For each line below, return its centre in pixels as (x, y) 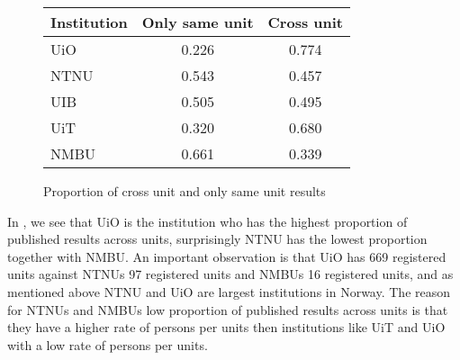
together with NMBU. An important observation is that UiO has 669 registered (227, 256)
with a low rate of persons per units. (108, 344)
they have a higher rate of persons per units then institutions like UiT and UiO (226, 327)
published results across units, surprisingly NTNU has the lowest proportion (217, 239)
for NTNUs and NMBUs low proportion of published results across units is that (228, 309)
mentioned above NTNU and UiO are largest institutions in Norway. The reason (229, 291)
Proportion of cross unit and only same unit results (185, 191)
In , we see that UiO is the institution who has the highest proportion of (207, 221)
